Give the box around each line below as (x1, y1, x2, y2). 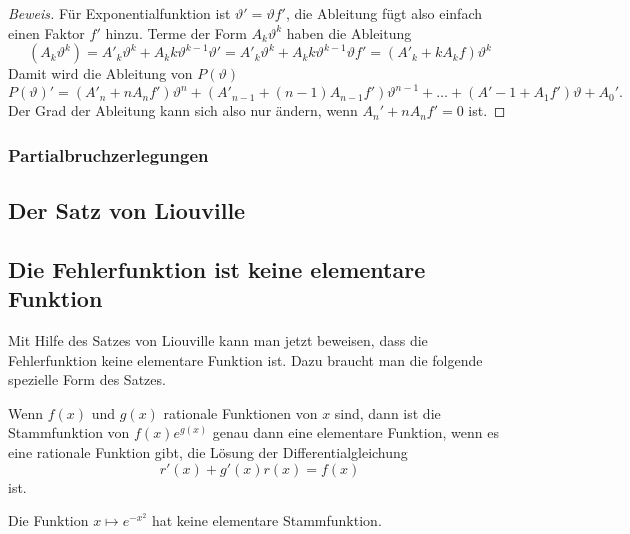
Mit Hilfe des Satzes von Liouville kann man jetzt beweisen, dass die (8, 330, 428, 351)
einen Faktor (8, 22, 85, 43)
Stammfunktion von (8, 422, 130, 443)
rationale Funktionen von (163, 402, 318, 423)
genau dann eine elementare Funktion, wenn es (212, 422, 499, 443)
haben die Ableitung (286, 22, 412, 43)
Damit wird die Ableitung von (8, 63, 193, 84)
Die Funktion (8, 510, 89, 531)
